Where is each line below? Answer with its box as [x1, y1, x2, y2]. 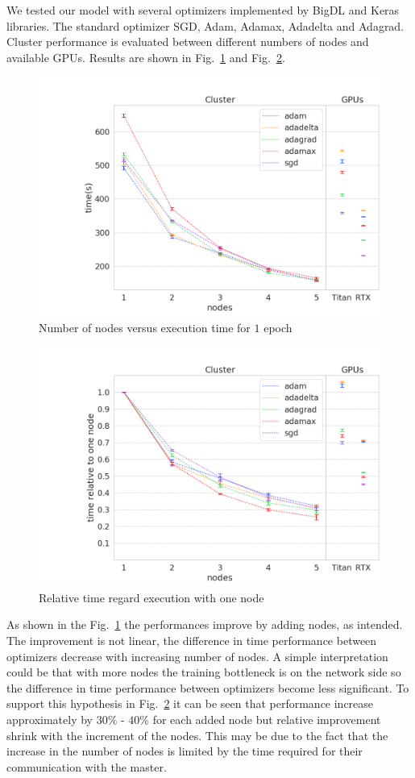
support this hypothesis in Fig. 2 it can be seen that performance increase [6, 695, 374, 712]
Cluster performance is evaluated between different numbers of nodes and [6, 33, 369, 50]
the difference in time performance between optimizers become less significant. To [6, 679, 409, 696]
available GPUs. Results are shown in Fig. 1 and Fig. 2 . [6, 48, 285, 65]
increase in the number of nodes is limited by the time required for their [6, 743, 363, 759]
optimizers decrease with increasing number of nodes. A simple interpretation [6, 647, 388, 664]
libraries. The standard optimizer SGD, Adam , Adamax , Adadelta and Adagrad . [6, 17, 405, 34]
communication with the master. [6, 758, 167, 775]
